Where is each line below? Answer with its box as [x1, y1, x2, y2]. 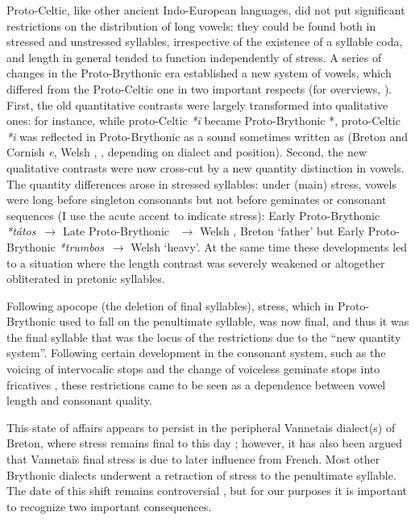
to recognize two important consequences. [6, 497, 212, 514]
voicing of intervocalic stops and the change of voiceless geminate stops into [6, 360, 380, 377]
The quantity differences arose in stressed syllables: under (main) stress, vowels [6, 175, 396, 192]
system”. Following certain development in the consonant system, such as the [6, 344, 386, 361]
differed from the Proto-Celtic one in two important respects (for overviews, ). [6, 80, 392, 97]
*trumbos [59, 238, 104, 255]
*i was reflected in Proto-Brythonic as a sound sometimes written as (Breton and [6, 127, 408, 144]
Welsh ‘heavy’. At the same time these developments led [131, 238, 408, 255]
